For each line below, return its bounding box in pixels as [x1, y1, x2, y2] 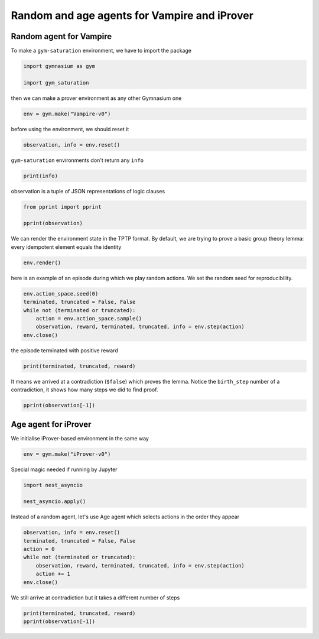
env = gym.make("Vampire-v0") [23, 110, 111, 117]
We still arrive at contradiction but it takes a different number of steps [11, 594, 180, 601]
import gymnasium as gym [23, 63, 96, 70]
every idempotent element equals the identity [11, 243, 122, 251]
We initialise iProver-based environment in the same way [11, 434, 149, 442]
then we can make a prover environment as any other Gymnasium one [11, 95, 182, 102]
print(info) [23, 172, 58, 179]
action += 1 [35, 570, 71, 578]
